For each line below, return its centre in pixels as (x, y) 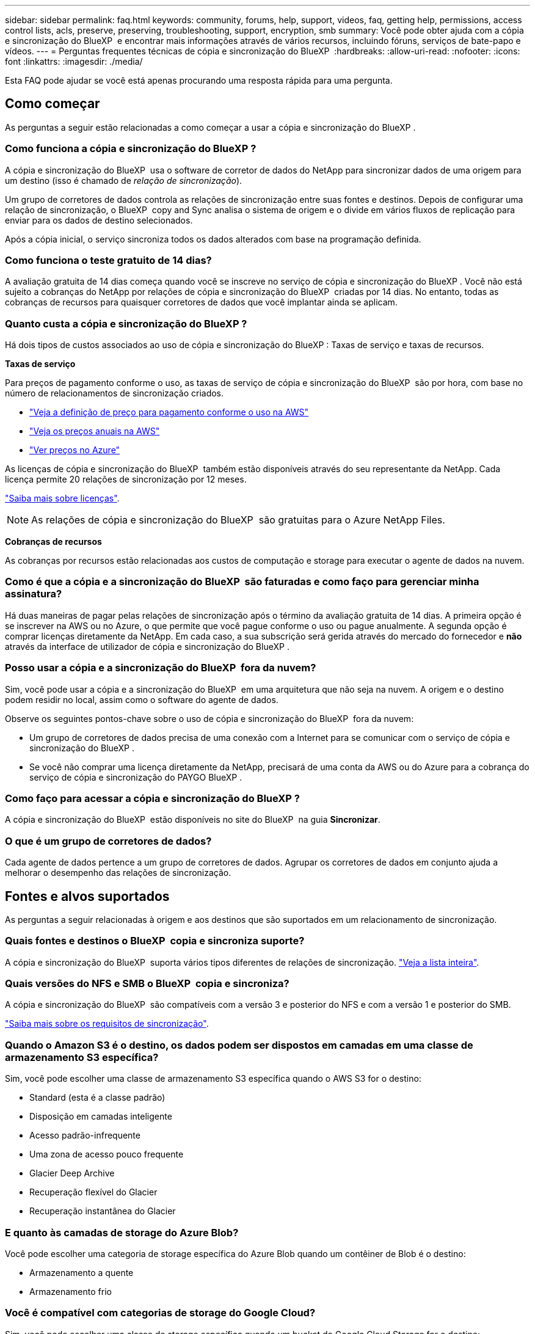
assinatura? (34, 594)
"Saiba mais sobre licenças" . (62, 498)
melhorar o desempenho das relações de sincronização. (118, 873)
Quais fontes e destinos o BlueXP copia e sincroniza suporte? (155, 941)
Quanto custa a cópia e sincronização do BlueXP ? (126, 323)
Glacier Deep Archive (72, 1173)
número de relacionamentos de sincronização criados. (115, 393)
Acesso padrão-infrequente (85, 1135)
